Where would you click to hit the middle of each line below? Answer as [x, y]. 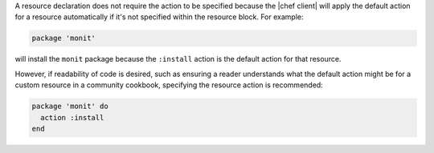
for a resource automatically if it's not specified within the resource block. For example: [159, 17]
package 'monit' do [70, 107]
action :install [72, 117]
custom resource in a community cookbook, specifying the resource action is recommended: [169, 85]
